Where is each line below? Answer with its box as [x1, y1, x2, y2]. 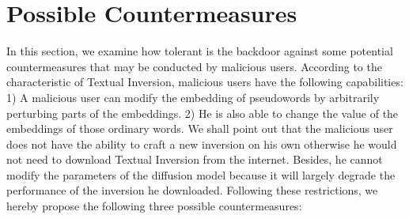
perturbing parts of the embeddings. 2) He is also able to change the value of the [6, 104, 399, 121]
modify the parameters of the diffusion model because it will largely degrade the [6, 166, 396, 183]
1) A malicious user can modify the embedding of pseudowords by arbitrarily [6, 89, 380, 105]
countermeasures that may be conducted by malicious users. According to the [6, 58, 382, 74]
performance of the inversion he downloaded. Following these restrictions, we [6, 182, 378, 198]
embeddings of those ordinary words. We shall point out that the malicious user [6, 120, 393, 137]
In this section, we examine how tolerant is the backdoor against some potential [6, 43, 393, 59]
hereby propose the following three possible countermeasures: [6, 198, 302, 214]
